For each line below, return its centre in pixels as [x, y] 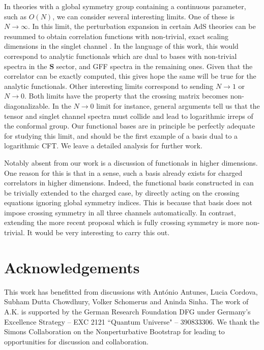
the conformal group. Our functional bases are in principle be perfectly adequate [130, 126]
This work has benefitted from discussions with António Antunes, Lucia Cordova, [131, 291]
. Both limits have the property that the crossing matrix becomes [126, 96]
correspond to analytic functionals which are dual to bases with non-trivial [121, 56]
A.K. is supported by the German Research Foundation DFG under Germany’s [127, 311]
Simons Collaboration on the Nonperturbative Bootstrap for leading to [114, 331]
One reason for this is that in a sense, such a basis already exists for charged [123, 172]
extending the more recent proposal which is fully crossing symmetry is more [124, 222]
